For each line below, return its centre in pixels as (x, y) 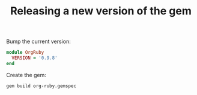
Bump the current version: (38, 42)
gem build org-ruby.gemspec (41, 86)
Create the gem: (26, 75)
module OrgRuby (25, 53)
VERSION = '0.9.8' (35, 58)
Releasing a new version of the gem (101, 11)
